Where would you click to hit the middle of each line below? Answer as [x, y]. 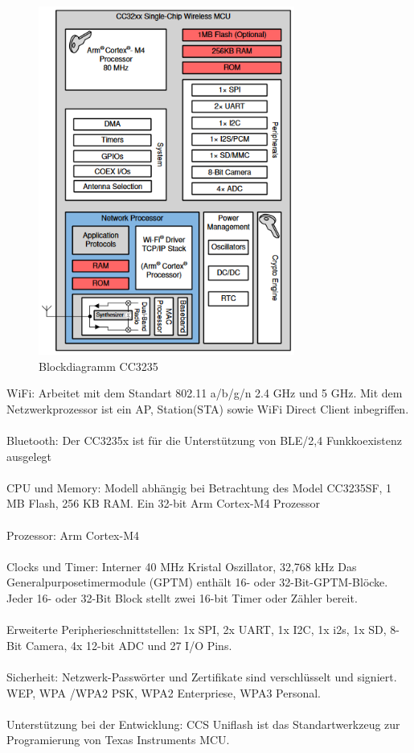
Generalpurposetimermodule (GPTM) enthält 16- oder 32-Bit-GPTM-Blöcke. [197, 582]
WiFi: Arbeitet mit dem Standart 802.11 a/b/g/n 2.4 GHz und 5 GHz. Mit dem [205, 393]
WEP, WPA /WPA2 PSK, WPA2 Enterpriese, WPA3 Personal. [164, 692]
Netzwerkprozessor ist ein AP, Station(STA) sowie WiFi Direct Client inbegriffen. [208, 408]
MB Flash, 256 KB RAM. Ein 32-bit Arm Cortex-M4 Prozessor [164, 503]
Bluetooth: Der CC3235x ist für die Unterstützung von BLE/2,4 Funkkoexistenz [204, 440]
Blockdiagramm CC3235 [98, 366]
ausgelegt [29, 456]
